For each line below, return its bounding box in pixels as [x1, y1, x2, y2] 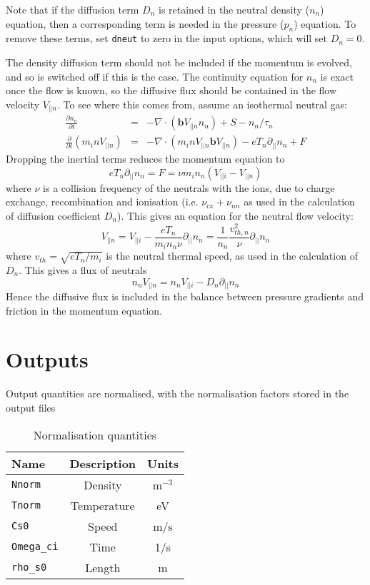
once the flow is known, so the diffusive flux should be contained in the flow [6, 83, 337, 98]
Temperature [70, 497, 135, 514]
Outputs [6, 345, 89, 374]
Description [69, 454, 136, 472]
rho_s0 [11, 561, 47, 574]
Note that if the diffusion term [6, 2, 139, 16]
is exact [320, 68, 354, 83]
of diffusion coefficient [6, 208, 101, 223]
